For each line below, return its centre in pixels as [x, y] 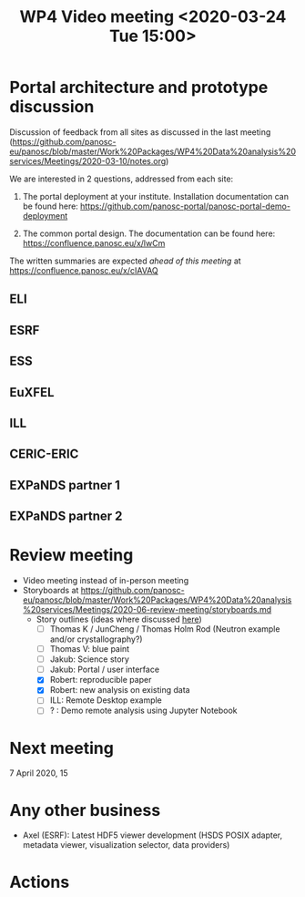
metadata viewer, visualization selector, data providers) [126, 845]
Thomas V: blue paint [90, 649]
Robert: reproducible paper [101, 680]
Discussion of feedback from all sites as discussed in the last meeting [140, 132]
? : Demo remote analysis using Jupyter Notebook [144, 711]
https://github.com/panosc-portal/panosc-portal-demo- [186, 206]
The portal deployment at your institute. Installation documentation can [156, 196]
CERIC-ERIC [44, 454]
